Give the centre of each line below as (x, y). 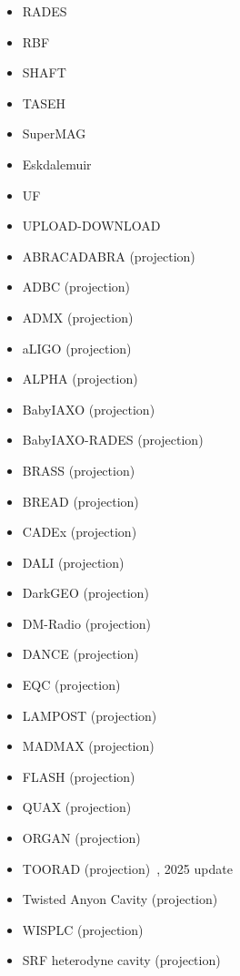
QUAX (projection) (77, 807)
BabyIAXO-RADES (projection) (113, 440)
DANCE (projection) (80, 654)
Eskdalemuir (57, 164)
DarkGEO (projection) (85, 593)
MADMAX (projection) (88, 746)
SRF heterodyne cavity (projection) (121, 960)
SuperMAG (54, 134)
